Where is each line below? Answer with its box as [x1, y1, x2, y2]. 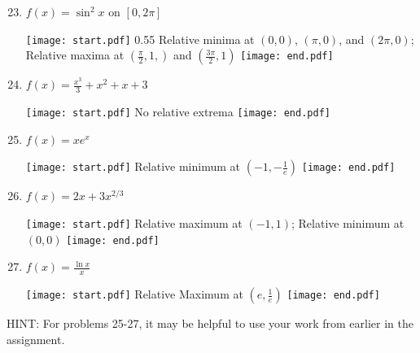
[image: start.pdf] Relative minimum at [25, 158, 241, 175]
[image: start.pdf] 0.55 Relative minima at [25, 30, 255, 47]
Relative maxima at [25, 46, 125, 63]
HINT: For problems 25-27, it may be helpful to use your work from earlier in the [7, 315, 413, 332]
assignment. [7, 330, 65, 347]
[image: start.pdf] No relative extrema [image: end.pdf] [25, 103, 330, 120]
